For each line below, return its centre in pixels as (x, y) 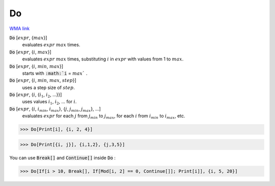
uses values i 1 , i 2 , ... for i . (49, 102)
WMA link (20, 28)
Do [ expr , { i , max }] (31, 52)
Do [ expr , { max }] (28, 38)
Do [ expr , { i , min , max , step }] (43, 80)
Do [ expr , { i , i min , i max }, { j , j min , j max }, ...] (55, 109)
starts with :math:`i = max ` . (55, 73)
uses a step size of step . (48, 87)
